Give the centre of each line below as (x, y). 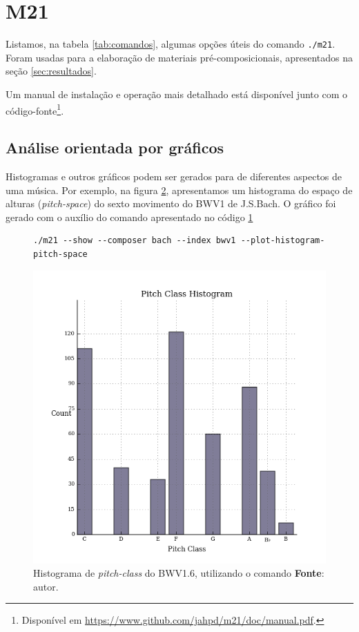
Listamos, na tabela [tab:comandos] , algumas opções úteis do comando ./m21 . (171, 44)
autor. (46, 586)
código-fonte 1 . (35, 109)
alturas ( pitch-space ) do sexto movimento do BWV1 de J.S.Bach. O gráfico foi (171, 203)
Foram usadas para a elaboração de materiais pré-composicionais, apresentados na (179, 57)
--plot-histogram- (283, 241)
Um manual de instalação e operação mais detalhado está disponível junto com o (176, 94)
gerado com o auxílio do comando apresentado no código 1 (129, 217)
